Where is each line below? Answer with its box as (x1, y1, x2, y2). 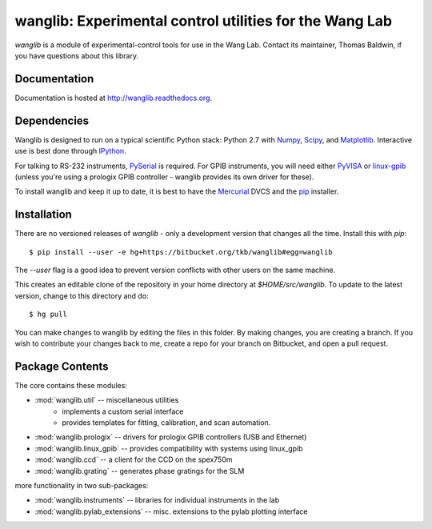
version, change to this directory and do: (14, 291, 149, 300)
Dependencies (14, 114, 90, 127)
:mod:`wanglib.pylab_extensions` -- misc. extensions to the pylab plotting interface (34, 507, 308, 516)
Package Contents (14, 359, 109, 373)
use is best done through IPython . (14, 146, 127, 156)
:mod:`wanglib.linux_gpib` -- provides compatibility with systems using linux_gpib (34, 443, 303, 453)
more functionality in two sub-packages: (14, 480, 149, 490)
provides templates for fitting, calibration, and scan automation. (62, 418, 271, 427)
